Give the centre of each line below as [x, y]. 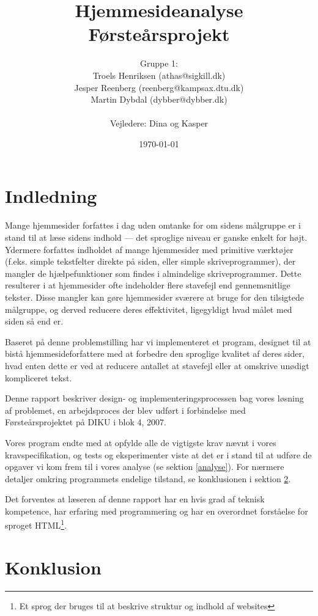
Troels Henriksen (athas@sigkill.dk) [159, 75]
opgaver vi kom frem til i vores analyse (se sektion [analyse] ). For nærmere [145, 467]
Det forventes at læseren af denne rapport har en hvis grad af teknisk [135, 499]
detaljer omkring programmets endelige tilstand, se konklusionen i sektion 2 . [148, 478]
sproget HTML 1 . [36, 524]
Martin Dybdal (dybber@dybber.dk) [159, 99]
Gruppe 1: [159, 63]
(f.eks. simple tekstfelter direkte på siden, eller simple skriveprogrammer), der [150, 261]
